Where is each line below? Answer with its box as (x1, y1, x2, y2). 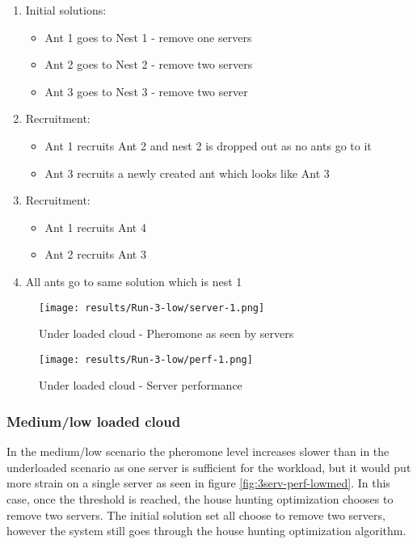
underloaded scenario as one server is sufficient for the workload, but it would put (6, 458, 411, 475)
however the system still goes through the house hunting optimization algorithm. (6, 522, 406, 539)
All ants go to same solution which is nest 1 (25, 272, 242, 289)
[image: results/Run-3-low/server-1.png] (39, 302, 265, 314)
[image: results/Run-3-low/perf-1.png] (39, 353, 253, 365)
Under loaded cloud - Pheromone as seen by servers (39, 325, 294, 342)
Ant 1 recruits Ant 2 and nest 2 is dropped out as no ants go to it (44, 137, 372, 154)
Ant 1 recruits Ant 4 (44, 218, 146, 235)
